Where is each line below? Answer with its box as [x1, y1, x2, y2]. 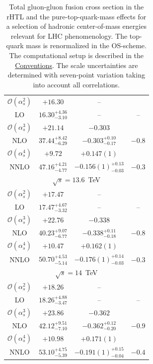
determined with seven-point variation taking [7, 70, 145, 80]
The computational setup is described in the [9, 50, 144, 60]
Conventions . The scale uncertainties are [15, 60, 138, 70]
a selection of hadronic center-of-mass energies [6, 21, 147, 31]
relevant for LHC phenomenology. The [10, 30, 128, 41]
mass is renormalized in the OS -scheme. [26, 40, 147, 51]
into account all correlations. [33, 79, 120, 89]
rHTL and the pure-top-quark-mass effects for [6, 11, 147, 21]
